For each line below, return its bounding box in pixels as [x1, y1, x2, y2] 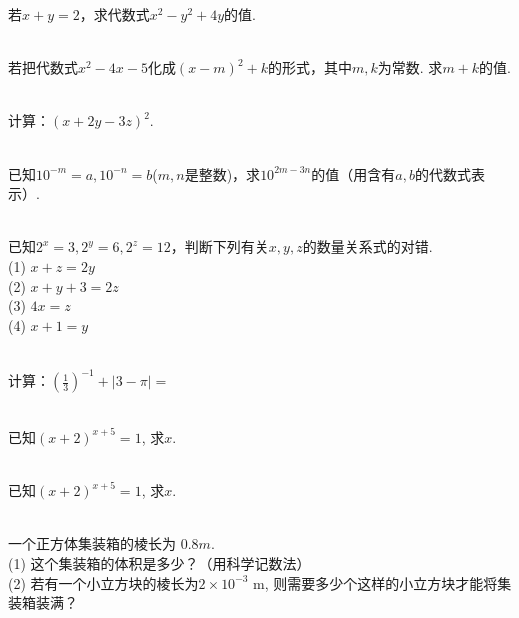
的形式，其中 [267, 57, 352, 78]
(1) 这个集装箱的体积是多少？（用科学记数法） [8, 552, 311, 573]
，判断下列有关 [170, 236, 269, 257]
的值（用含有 [311, 163, 396, 184]
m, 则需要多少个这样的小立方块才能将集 [253, 572, 512, 593]
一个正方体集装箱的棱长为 [8, 533, 176, 554]
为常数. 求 [377, 57, 443, 78]
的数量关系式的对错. [302, 236, 433, 257]
